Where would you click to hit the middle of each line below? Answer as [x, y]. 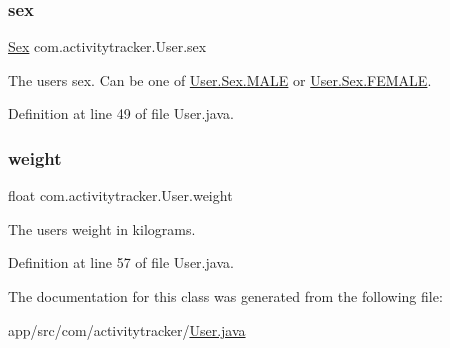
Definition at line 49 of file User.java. [121, 113]
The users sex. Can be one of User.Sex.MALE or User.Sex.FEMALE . [220, 79]
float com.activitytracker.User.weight [120, 195]
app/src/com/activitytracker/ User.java [127, 329]
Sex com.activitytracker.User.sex [107, 46]
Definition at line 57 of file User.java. [121, 262]
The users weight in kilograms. [102, 228]
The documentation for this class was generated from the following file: [225, 296]
